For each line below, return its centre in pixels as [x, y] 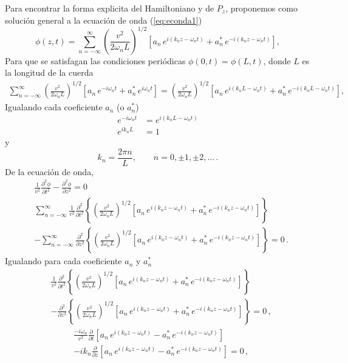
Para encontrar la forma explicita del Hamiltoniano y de [110, 8]
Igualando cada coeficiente [54, 107]
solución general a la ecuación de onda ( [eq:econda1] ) [104, 20]
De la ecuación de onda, [49, 171]
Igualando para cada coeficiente [63, 261]
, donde [277, 60]
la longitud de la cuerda [49, 72]
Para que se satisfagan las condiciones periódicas [95, 60]
